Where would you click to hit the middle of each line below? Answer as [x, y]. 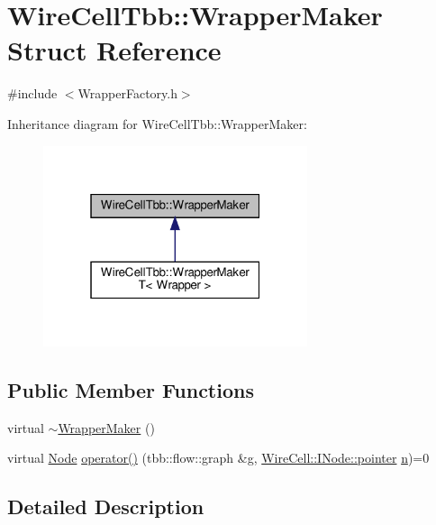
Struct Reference [114, 50]
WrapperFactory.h [127, 93]
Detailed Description [106, 507]
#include [32, 93]
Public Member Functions [131, 389]
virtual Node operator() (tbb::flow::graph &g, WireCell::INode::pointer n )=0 [218, 458]
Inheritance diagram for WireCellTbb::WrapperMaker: [157, 123]
